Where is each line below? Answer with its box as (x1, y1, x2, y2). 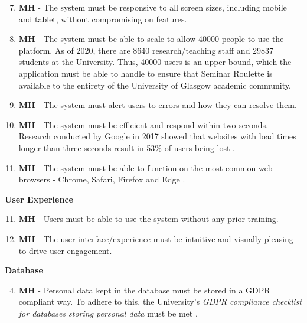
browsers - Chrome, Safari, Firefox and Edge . (18, 173, 185, 185)
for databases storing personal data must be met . (18, 306, 198, 319)
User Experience (5, 193, 73, 205)
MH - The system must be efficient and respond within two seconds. (18, 118, 269, 130)
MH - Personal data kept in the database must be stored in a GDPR (18, 283, 270, 296)
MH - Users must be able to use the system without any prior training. (18, 213, 279, 225)
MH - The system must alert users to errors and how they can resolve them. (18, 99, 297, 111)
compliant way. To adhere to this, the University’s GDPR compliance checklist (18, 295, 302, 308)
